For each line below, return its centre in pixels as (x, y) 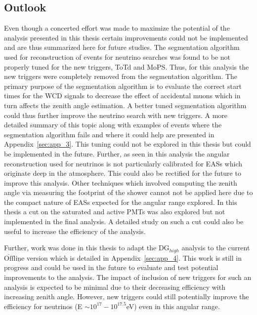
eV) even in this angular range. (173, 306)
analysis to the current (216, 248)
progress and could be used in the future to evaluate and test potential (111, 267)
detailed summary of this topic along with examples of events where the (113, 125)
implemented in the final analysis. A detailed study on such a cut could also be (124, 221)
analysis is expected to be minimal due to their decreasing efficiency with (115, 287)
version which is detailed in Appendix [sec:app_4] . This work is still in (134, 257)
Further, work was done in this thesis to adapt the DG (87, 248)
